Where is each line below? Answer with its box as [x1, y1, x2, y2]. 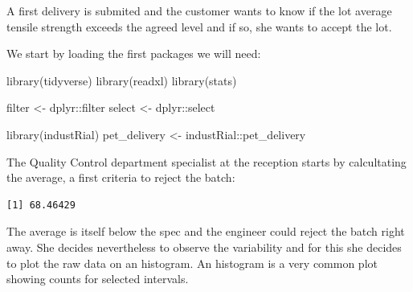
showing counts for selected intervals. [6, 270, 189, 287]
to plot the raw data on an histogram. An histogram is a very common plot [6, 254, 378, 271]
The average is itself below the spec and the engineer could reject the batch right [6, 223, 405, 240]
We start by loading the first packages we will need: [6, 45, 261, 62]
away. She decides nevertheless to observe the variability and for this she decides [6, 238, 402, 255]
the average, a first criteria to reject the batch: [6, 169, 235, 186]
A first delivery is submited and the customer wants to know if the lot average [6, 2, 392, 19]
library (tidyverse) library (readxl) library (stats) [6, 72, 237, 88]
